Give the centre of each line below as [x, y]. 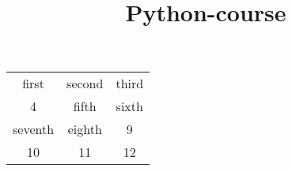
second [85, 84]
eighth [85, 129]
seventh [34, 129]
